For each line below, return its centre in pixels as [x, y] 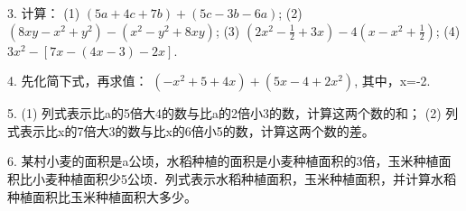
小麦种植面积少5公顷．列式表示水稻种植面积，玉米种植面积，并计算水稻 [244, 178]
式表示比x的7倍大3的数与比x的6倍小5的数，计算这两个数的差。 [191, 130]
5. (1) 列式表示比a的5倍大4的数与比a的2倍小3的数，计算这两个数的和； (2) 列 [233, 113]
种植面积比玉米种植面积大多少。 [102, 196]
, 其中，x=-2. [392, 81]
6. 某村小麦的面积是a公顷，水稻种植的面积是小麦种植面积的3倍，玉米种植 [223, 161]
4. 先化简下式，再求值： [78, 81]
